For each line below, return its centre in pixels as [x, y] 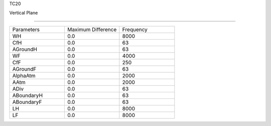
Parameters [26, 29]
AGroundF [24, 69]
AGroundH [25, 49]
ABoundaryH [27, 95]
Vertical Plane [24, 13]
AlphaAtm [24, 75]
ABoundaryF [27, 102]
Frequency [135, 29]
